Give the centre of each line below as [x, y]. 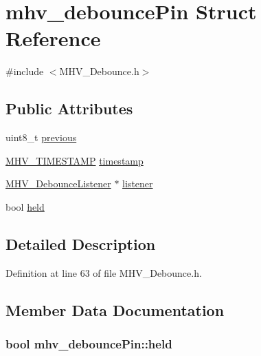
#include [25, 71]
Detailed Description [81, 243]
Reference [53, 38]
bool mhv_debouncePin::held [89, 343]
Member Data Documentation [115, 310]
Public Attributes [69, 108]
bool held [25, 206]
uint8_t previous [41, 137]
